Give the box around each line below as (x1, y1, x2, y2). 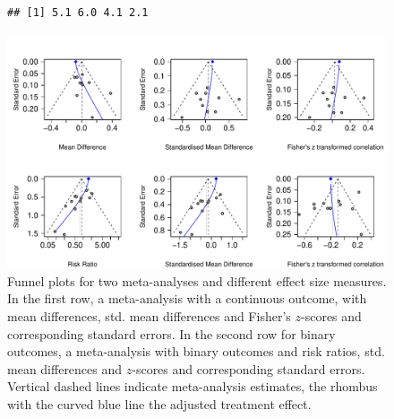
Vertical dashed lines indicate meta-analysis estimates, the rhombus (7, 377, 378, 396)
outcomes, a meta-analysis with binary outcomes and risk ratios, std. (7, 342, 385, 361)
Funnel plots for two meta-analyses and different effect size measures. (7, 271, 387, 290)
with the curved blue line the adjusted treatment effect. (7, 395, 312, 414)
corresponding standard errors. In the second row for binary (7, 324, 336, 343)
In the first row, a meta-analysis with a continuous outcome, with (7, 289, 367, 308)
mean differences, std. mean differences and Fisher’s (7, 307, 291, 326)
